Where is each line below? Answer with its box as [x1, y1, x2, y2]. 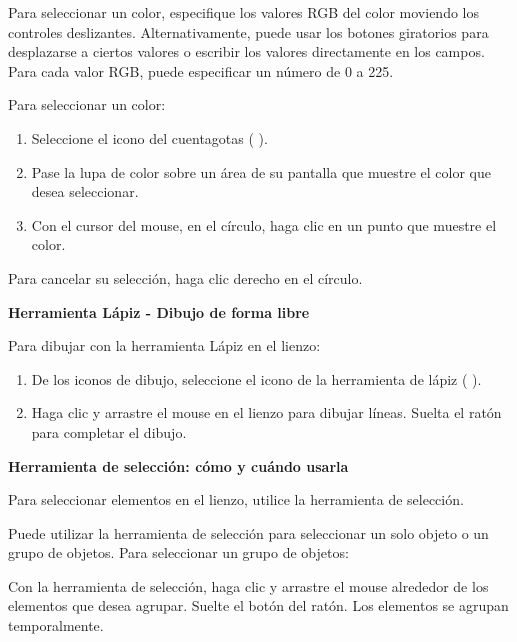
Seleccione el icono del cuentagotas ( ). [31, 127, 268, 148]
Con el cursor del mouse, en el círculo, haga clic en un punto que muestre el [31, 214, 497, 235]
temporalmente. [8, 615, 104, 636]
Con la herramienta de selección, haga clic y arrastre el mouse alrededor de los [8, 575, 489, 596]
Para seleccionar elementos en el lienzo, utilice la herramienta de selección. [8, 489, 464, 510]
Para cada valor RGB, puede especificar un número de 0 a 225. [8, 60, 394, 81]
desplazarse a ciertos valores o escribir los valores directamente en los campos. [8, 41, 485, 62]
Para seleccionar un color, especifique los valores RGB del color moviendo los [8, 2, 479, 22]
